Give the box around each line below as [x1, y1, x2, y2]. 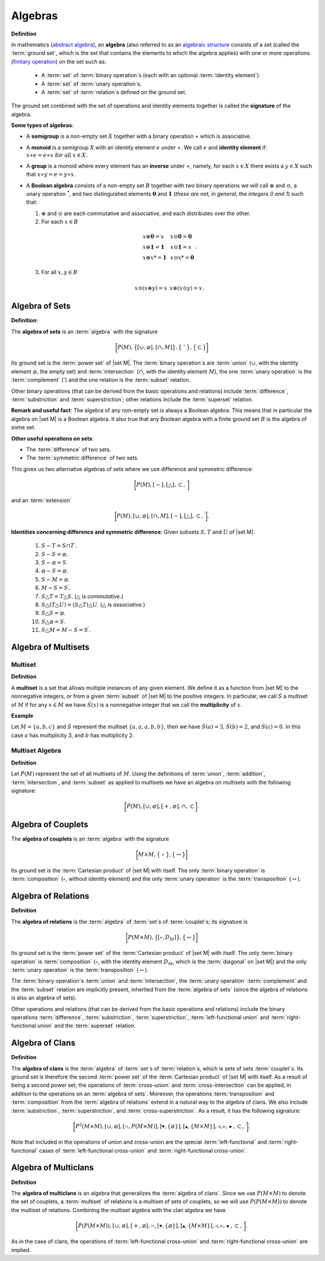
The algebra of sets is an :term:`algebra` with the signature [11, 328, 158, 335]
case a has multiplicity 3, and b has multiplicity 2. [11, 731, 134, 739]
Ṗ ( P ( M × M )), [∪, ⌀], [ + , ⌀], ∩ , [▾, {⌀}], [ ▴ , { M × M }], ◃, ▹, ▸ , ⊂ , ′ [78, 1222, 244, 1229]
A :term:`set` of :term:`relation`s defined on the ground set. [41, 88, 187, 96]
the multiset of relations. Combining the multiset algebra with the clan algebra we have [11, 1206, 226, 1213]
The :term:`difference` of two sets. [26, 446, 111, 453]
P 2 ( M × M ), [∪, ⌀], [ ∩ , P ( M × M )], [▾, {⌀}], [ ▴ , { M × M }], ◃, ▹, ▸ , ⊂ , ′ [75, 1122, 247, 1130]
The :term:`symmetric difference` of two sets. [26, 454, 139, 462]
